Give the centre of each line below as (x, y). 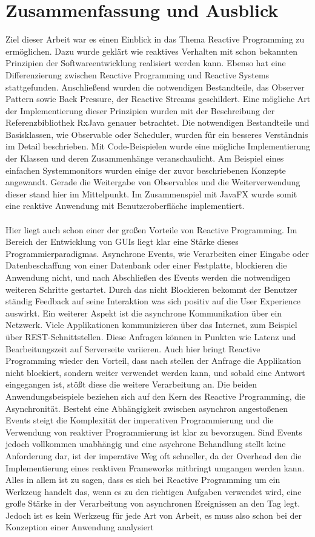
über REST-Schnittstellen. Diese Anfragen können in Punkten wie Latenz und (151, 336)
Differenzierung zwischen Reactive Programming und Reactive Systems (138, 74)
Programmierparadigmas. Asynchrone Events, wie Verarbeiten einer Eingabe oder (157, 253)
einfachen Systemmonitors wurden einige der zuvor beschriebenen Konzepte (146, 170)
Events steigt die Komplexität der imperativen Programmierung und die (140, 420)
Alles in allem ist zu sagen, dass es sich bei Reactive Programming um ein (143, 480)
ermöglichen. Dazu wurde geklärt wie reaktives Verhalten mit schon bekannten (151, 51)
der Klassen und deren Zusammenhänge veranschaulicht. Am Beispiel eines (145, 158)
